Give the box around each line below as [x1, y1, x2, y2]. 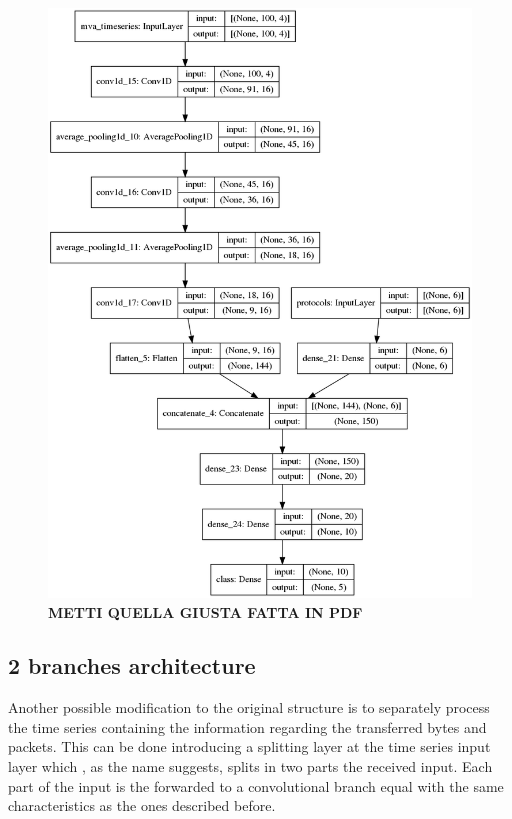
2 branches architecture [8, 650, 256, 681]
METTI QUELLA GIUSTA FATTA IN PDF [48, 601, 363, 622]
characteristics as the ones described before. [8, 795, 276, 816]
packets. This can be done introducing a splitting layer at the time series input [8, 736, 491, 757]
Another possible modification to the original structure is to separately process [8, 697, 490, 718]
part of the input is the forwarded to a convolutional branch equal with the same [8, 775, 504, 796]
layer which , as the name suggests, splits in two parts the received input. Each [8, 756, 493, 777]
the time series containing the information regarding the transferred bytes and [8, 716, 487, 737]
